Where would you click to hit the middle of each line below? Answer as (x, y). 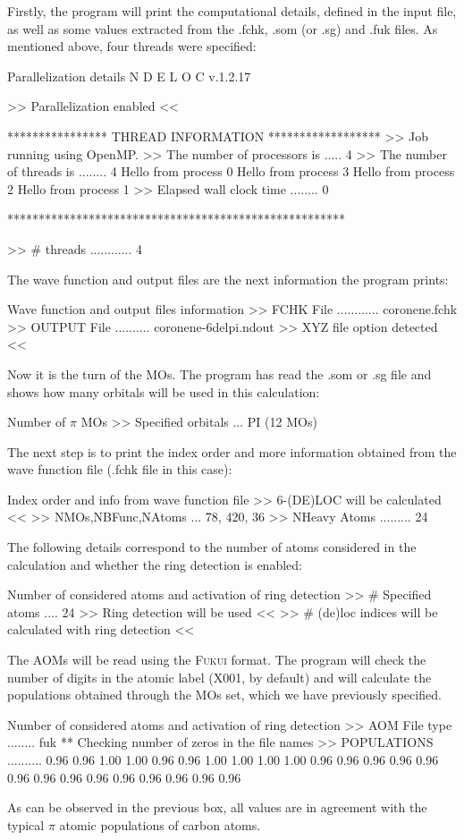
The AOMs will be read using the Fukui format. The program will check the (217, 660)
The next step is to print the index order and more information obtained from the (232, 451)
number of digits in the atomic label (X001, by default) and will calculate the (219, 677)
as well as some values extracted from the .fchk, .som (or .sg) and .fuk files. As (223, 28)
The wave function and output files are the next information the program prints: (228, 279)
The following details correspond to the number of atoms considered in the (212, 547)
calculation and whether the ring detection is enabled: (155, 564)
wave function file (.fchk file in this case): (120, 469)
